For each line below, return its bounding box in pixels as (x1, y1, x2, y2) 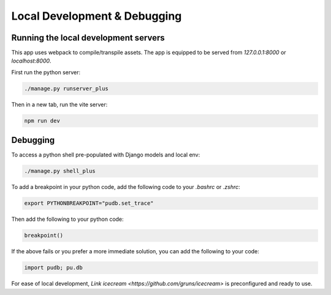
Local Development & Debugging (11, 9, 182, 23)
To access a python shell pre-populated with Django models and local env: (11, 151, 200, 159)
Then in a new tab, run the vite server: (11, 101, 108, 108)
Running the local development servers (11, 33, 165, 43)
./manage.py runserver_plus (24, 85, 108, 92)
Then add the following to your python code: (11, 215, 124, 223)
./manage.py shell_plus (24, 167, 96, 175)
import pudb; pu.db (24, 264, 83, 271)
